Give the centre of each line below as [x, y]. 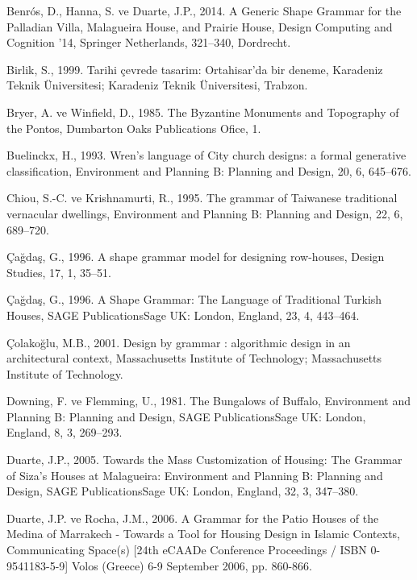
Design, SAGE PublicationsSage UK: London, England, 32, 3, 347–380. [183, 491]
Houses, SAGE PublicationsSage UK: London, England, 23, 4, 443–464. [183, 315]
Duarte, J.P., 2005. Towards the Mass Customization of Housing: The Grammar [204, 460]
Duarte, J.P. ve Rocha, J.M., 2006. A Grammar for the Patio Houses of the [193, 518]
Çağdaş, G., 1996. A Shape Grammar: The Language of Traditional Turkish [194, 299]
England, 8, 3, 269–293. [65, 432]
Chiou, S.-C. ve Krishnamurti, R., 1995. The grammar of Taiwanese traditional [202, 198]
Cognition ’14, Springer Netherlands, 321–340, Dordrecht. [149, 42]
